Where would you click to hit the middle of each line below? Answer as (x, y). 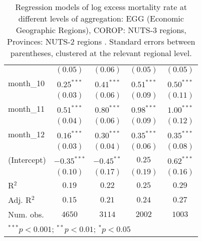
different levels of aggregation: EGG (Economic (101, 18)
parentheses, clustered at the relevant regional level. (101, 53)
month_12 (26, 134)
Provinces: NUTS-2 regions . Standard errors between (101, 41)
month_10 (26, 83)
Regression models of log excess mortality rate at (101, 7)
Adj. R (20, 200)
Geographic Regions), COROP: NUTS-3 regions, (101, 30)
